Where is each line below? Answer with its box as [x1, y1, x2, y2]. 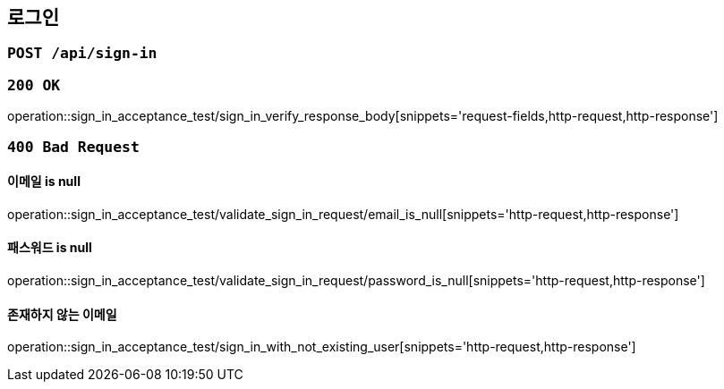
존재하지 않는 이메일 [7, 306, 117, 322]
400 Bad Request [7, 138, 140, 156]
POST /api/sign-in [7, 45, 158, 63]
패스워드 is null [7, 240, 92, 256]
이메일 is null [7, 173, 81, 190]
